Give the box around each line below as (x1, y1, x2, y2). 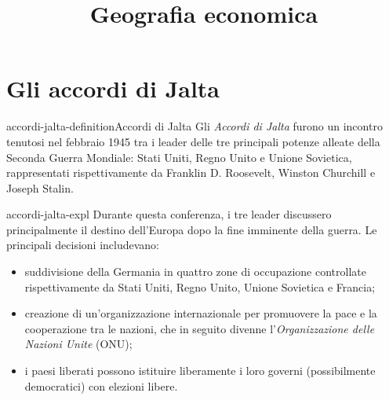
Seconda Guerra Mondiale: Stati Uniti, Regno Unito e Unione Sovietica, (6, 149, 352, 165)
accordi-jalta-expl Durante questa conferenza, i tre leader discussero (6, 206, 332, 222)
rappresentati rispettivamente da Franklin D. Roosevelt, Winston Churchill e (6, 164, 376, 181)
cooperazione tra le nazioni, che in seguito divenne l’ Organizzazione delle (24, 320, 375, 336)
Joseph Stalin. (6, 179, 74, 196)
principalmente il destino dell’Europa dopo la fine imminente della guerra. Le (6, 221, 377, 237)
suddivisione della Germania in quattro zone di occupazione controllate (24, 263, 366, 280)
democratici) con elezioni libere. (24, 377, 178, 394)
